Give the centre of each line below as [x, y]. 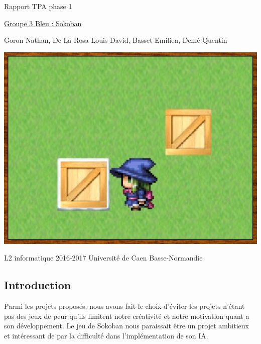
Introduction [38, 285]
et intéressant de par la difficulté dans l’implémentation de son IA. [106, 335]
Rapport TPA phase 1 [38, 6]
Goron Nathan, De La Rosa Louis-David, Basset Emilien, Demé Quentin [116, 40]
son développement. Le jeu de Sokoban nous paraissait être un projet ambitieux [126, 326]
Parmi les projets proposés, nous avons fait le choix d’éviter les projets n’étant [124, 306]
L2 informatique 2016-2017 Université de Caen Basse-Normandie [103, 258]
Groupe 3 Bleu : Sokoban [43, 23]
